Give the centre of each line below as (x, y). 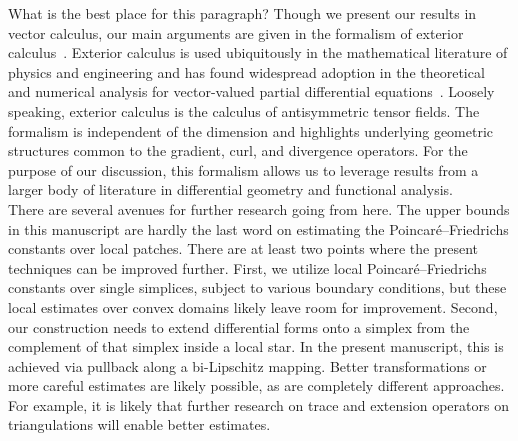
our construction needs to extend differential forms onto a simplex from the (239, 326)
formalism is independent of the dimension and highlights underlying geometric (251, 130)
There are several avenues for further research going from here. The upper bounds (259, 208)
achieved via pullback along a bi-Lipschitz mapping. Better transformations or (247, 365)
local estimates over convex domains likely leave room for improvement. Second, (253, 306)
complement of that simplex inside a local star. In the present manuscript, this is (256, 346)
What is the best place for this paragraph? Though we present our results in (242, 13)
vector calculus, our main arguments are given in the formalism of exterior (236, 32)
